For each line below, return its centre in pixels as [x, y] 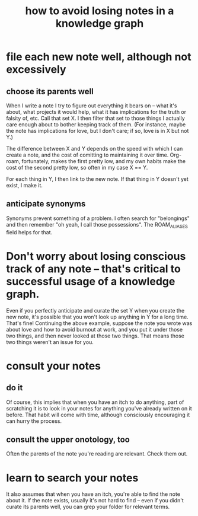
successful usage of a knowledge [91, 281]
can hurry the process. [34, 421]
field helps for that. [29, 232]
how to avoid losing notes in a [100, 11]
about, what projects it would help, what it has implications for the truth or [96, 112]
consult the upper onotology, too [68, 439]
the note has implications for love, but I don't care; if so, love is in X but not [98, 131]
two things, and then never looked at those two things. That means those [95, 336]
